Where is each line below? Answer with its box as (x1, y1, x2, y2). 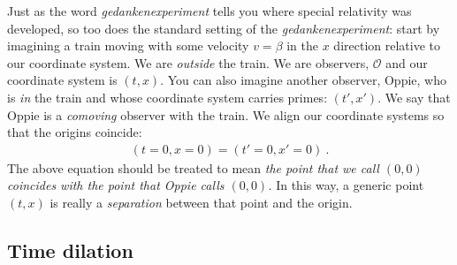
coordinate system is (7, 71, 118, 89)
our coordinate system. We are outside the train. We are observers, (7, 53, 369, 72)
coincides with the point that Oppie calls (7, 176, 225, 194)
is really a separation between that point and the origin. (50, 193, 353, 211)
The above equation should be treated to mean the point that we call (7, 158, 379, 177)
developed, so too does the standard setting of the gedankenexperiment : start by (7, 19, 440, 37)
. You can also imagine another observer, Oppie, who (160, 71, 446, 89)
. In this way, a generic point (268, 176, 424, 194)
